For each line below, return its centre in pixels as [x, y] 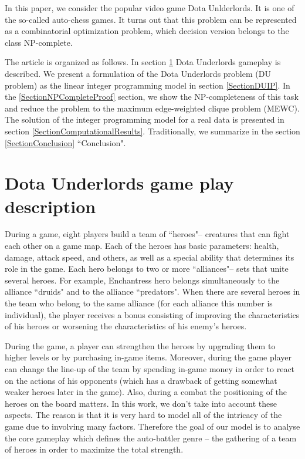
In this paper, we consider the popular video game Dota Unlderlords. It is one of [150, 8]
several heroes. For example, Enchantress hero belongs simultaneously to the [142, 280]
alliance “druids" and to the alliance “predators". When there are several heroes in [152, 291]
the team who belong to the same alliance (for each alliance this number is [139, 303]
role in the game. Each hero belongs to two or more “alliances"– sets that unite [147, 269]
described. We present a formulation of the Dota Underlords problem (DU [138, 73]
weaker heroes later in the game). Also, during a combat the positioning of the [146, 392]
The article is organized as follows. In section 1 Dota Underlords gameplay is [143, 62]
